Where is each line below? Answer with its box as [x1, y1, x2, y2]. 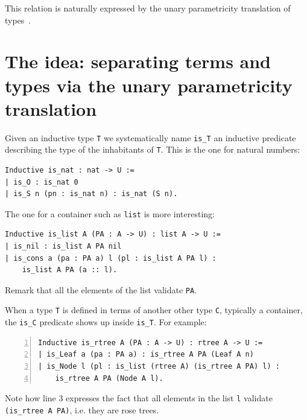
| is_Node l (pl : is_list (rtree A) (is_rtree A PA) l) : [38, 361, 280, 371]
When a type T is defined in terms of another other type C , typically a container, [5, 304, 303, 316]
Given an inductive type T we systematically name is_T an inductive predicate [5, 131, 296, 144]
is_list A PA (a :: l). [22, 266, 118, 275]
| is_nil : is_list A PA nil [5, 242, 122, 251]
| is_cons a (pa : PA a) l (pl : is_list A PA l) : [5, 253, 217, 262]
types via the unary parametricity [5, 72, 293, 97]
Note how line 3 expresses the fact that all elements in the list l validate [5, 392, 273, 404]
